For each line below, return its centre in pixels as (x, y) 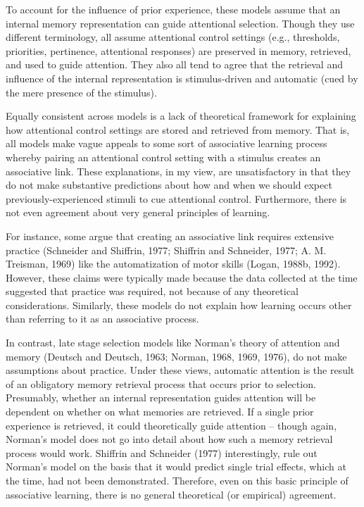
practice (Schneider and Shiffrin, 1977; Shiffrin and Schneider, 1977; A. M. (166, 250)
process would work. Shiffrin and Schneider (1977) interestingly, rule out (162, 452)
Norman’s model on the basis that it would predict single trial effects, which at (176, 467)
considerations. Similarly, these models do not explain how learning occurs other (179, 305)
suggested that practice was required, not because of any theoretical (152, 291)
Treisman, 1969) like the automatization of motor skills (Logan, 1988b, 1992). (173, 264)
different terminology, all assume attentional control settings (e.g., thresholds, (173, 37)
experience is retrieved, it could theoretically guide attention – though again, (171, 425)
